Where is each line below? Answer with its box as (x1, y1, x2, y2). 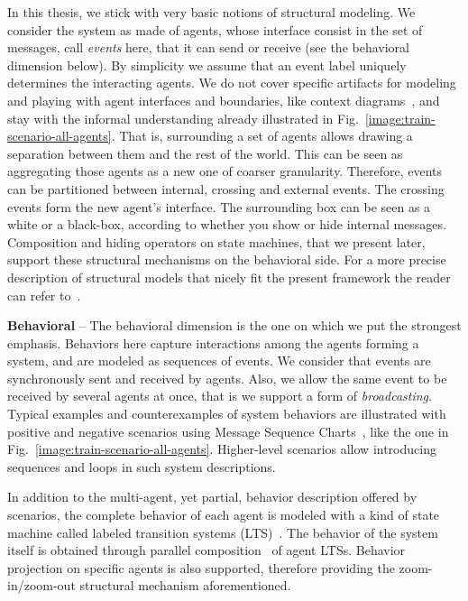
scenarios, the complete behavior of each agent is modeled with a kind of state (7, 505, 440, 524)
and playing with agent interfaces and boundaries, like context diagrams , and (7, 90, 440, 109)
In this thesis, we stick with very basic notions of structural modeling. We (7, 3, 416, 21)
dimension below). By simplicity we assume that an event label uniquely (7, 55, 407, 74)
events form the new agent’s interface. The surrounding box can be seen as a (7, 197, 431, 216)
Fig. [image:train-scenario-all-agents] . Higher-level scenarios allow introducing (7, 439, 436, 458)
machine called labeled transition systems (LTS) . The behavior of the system (7, 522, 438, 541)
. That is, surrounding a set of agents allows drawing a (111, 126, 413, 145)
